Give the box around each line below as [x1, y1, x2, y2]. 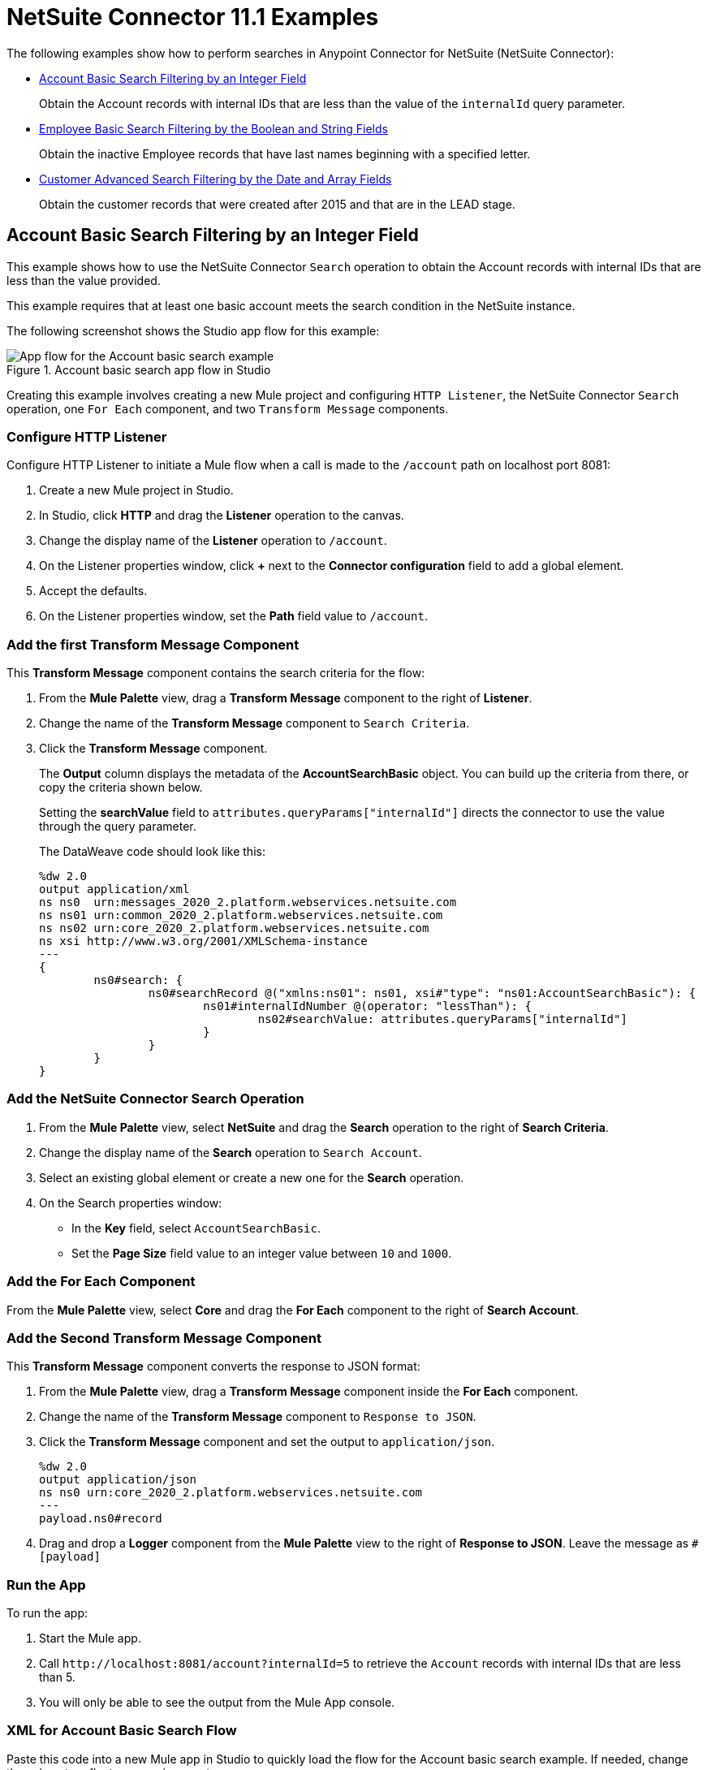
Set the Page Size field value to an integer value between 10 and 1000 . [71, 1245, 452, 1260]
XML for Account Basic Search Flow [6, 1722, 237, 1739]
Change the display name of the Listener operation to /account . [39, 533, 387, 548]
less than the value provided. [6, 273, 161, 287]
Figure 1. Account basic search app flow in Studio [6, 362, 271, 377]
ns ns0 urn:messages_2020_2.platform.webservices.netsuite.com [39, 896, 457, 909]
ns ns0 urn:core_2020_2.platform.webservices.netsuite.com [39, 1486, 423, 1500]
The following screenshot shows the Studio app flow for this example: [6, 323, 380, 338]
